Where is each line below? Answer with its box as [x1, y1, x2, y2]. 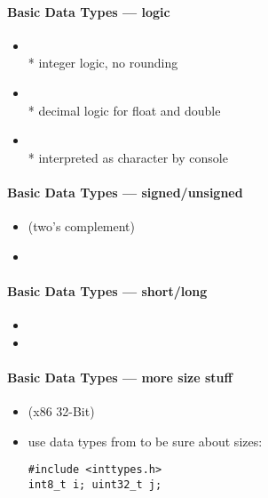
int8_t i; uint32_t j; [28, 478, 162, 491]
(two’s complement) [28, 217, 136, 236]
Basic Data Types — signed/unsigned [7, 182, 243, 201]
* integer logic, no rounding [28, 53, 178, 72]
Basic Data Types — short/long [7, 281, 208, 300]
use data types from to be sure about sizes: [28, 431, 263, 450]
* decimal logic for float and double [28, 100, 221, 119]
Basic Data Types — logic [7, 2, 170, 20]
